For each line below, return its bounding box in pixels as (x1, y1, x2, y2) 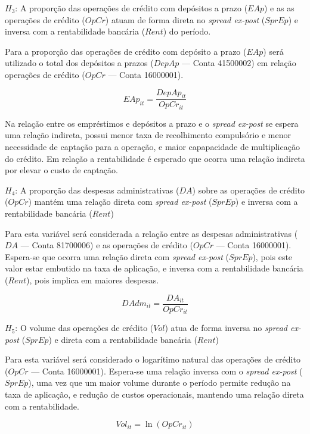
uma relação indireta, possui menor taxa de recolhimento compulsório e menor (5, 129, 291, 141)
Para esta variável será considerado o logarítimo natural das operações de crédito (5, 353, 300, 366)
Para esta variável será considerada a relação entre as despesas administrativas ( (5, 227, 298, 239)
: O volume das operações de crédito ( (15, 321, 154, 334)
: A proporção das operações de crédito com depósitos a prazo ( (15, 2, 248, 14)
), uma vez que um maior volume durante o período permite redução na (28, 376, 291, 389)
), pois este (252, 250, 293, 263)
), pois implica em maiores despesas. (26, 273, 159, 286)
